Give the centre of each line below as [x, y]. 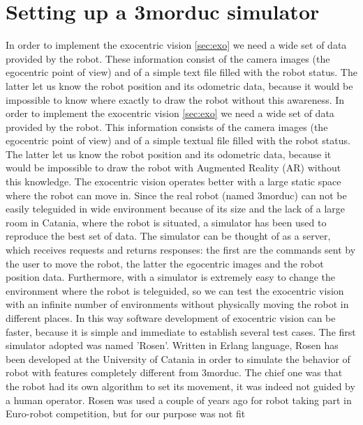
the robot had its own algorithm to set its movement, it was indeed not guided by [180, 386]
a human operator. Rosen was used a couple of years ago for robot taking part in [179, 400]
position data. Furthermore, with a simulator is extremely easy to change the [171, 277]
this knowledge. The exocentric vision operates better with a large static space [173, 181]
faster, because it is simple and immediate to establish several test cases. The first [181, 331]
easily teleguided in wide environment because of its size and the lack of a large [176, 209]
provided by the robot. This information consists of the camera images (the [167, 126]
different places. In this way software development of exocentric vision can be [171, 318]
